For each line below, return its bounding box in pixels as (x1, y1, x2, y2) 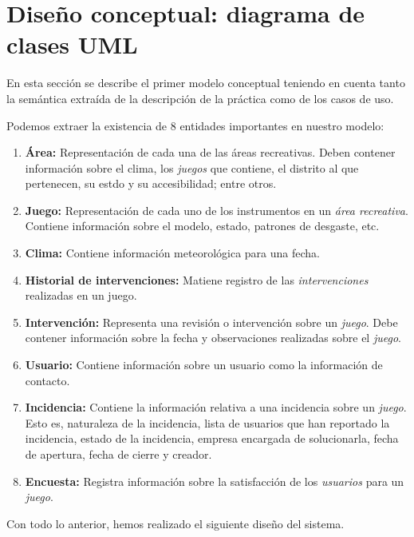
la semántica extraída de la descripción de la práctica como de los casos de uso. (6, 89, 394, 106)
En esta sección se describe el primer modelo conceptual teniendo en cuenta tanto (6, 74, 405, 91)
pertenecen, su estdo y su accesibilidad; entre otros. (25, 175, 277, 192)
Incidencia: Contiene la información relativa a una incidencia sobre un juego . (25, 399, 407, 416)
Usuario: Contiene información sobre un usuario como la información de (25, 356, 383, 373)
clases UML (6, 28, 138, 61)
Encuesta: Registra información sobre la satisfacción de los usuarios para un (25, 472, 404, 489)
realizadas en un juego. (25, 287, 137, 304)
